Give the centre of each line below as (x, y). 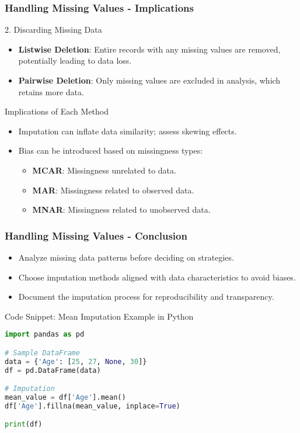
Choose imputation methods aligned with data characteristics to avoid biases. (157, 277)
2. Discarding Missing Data (53, 30)
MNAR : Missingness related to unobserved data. (121, 209)
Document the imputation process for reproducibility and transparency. (146, 297)
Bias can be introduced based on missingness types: (111, 150)
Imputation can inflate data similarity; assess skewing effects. (128, 131)
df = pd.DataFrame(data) (53, 370)
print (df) (24, 425)
